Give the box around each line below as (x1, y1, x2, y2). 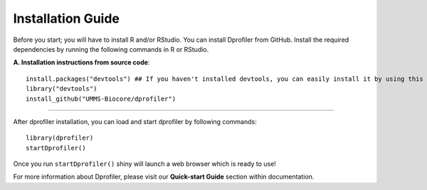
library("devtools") (26, 85, 97, 93)
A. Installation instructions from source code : (13, 58, 150, 67)
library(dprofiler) (26, 134, 94, 142)
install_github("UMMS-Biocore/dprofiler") (26, 94, 176, 103)
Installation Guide (13, 11, 120, 26)
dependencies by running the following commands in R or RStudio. (13, 45, 209, 53)
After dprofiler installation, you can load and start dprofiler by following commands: (13, 117, 257, 125)
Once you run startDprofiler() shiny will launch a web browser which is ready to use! (13, 160, 277, 168)
